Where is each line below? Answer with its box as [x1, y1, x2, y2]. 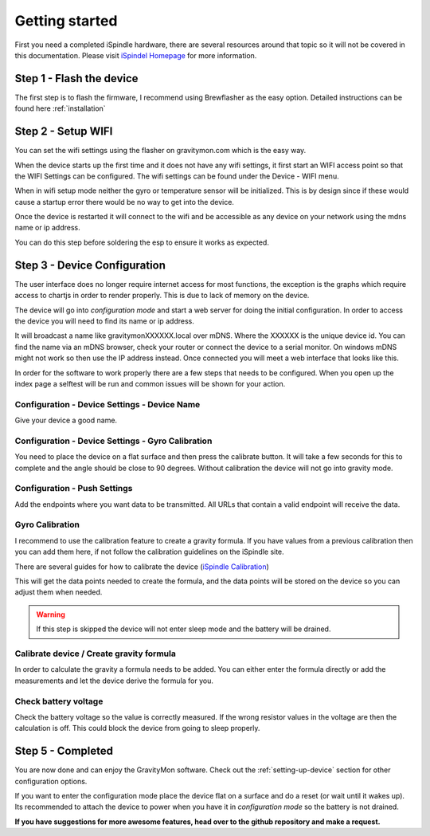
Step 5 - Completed [14, 744, 114, 758]
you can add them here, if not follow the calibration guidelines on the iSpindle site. [14, 547, 284, 557]
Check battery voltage [14, 696, 104, 707]
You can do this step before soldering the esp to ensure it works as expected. [14, 237, 270, 247]
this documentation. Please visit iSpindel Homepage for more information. [14, 50, 257, 60]
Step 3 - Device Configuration [14, 258, 166, 272]
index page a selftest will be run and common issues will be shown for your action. [14, 379, 286, 388]
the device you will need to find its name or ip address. [14, 316, 194, 326]
